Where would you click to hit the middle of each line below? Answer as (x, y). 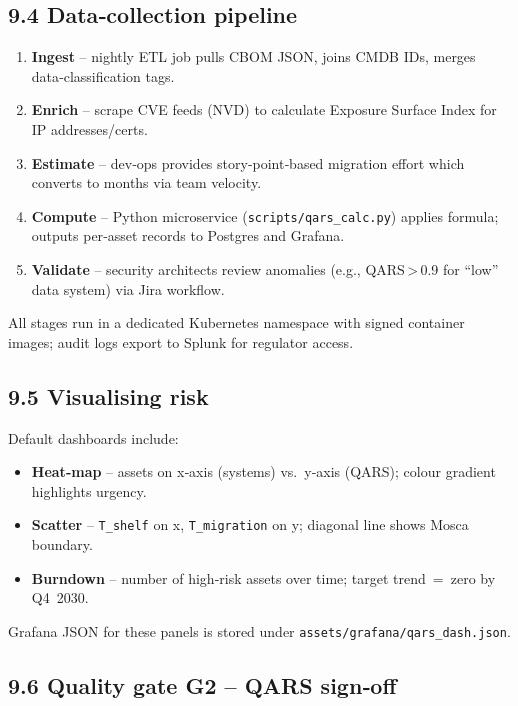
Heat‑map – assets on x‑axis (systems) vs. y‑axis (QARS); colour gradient (263, 471)
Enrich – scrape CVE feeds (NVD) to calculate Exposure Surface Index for (264, 109)
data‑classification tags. (103, 75)
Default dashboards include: (93, 437)
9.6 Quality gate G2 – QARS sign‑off (202, 684)
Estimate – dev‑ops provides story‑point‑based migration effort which (248, 162)
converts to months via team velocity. (146, 182)
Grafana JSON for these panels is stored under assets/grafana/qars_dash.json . (259, 630)
